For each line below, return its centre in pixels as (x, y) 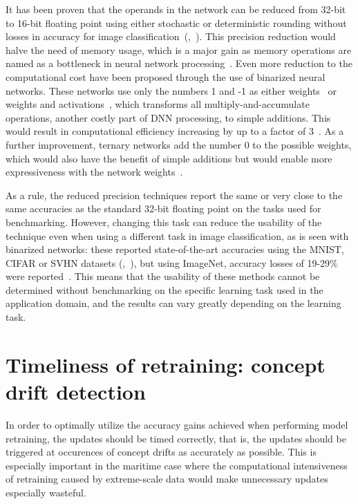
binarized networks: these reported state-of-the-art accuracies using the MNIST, (175, 249)
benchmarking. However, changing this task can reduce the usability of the (164, 222)
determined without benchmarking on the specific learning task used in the (164, 289)
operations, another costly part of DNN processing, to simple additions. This (168, 117)
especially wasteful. (46, 492)
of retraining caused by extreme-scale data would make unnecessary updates (167, 479)
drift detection (76, 392)
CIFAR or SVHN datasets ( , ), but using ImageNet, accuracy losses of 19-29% (172, 262)
